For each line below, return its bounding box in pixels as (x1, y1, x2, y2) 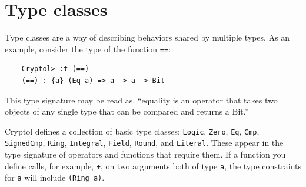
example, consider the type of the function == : (5, 42, 171, 55)
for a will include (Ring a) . (5, 171, 105, 183)
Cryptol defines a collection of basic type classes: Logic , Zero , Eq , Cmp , (5, 125, 260, 137)
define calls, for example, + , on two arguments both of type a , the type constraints (5, 159, 301, 172)
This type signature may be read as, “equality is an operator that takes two (5, 93, 278, 106)
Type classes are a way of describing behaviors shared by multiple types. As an (5, 31, 290, 44)
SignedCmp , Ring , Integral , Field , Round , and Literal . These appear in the (5, 136, 284, 149)
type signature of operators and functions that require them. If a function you (5, 148, 286, 161)
